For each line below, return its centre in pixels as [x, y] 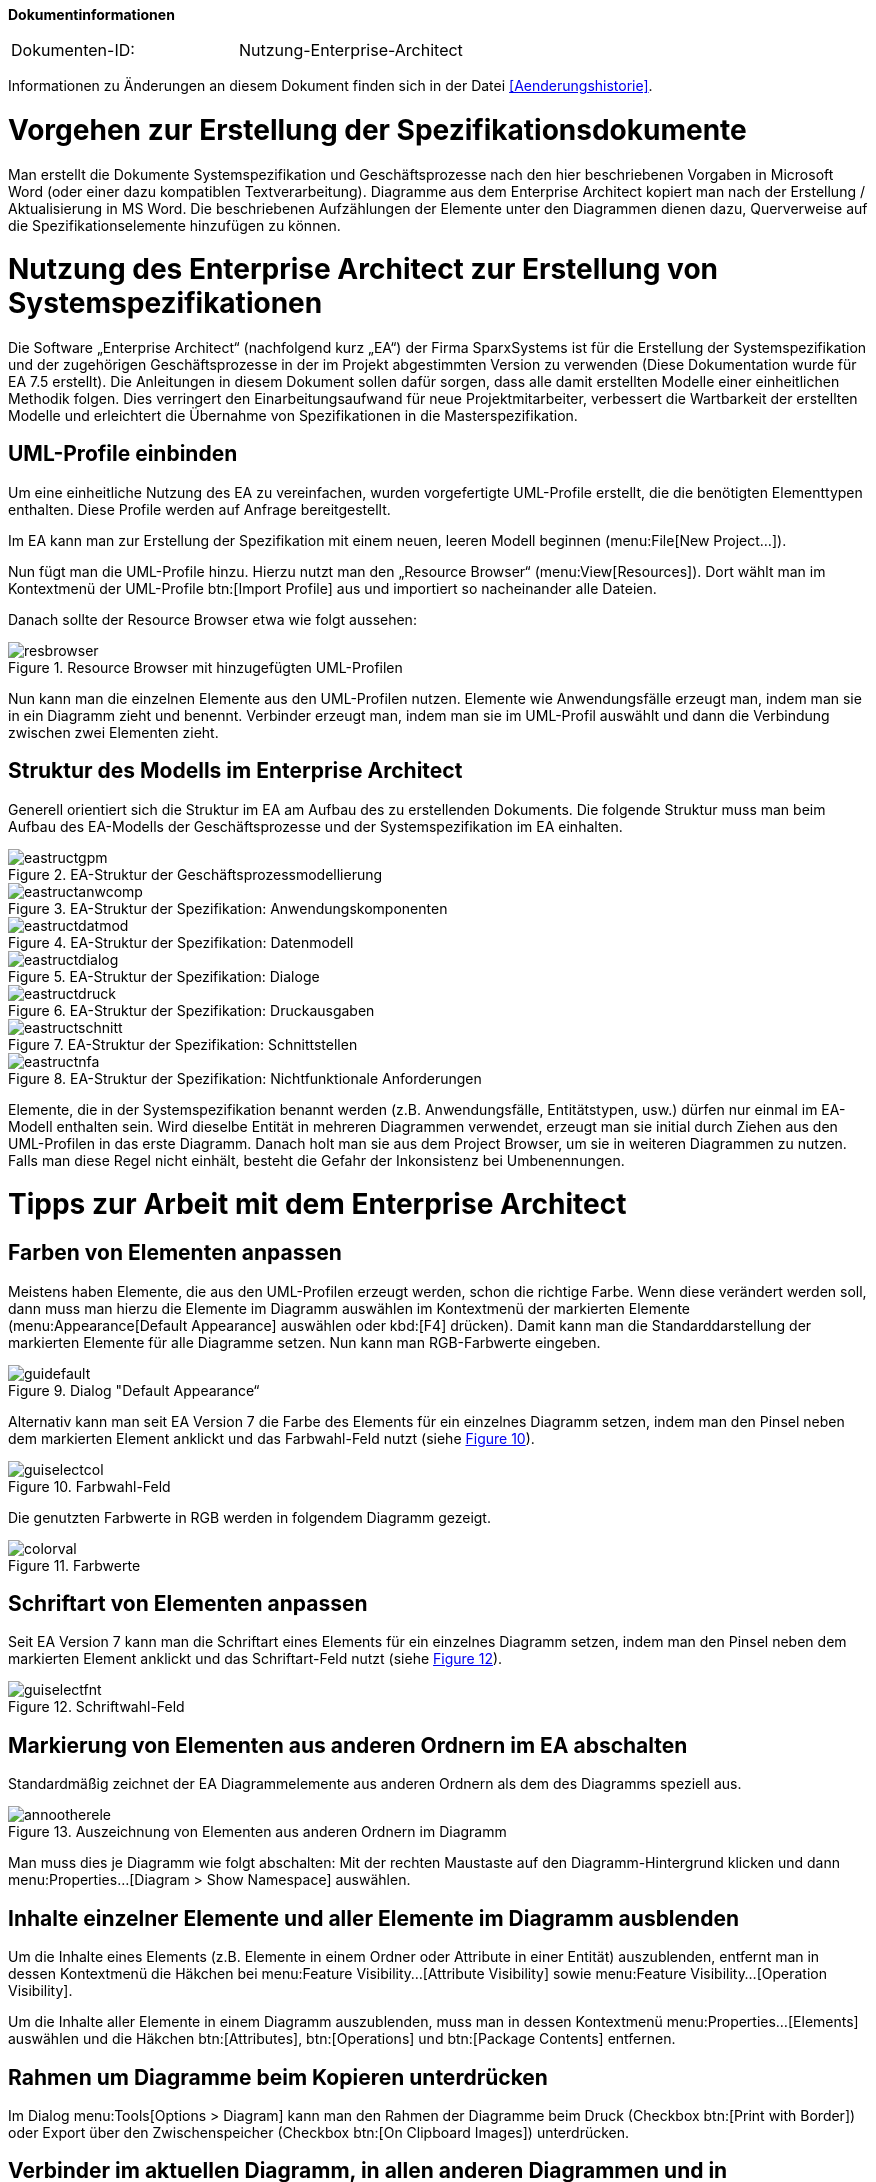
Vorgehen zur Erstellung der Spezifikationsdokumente [377, 129]
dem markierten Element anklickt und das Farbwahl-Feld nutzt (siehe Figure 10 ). [271, 1438]
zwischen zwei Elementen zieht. [113, 732]
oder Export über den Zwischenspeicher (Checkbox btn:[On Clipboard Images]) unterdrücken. [319, 2132]
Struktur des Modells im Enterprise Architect [235, 771]
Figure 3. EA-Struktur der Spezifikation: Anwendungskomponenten [228, 908]
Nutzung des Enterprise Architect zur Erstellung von [363, 269]
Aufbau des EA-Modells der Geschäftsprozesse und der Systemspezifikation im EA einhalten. [315, 826]
